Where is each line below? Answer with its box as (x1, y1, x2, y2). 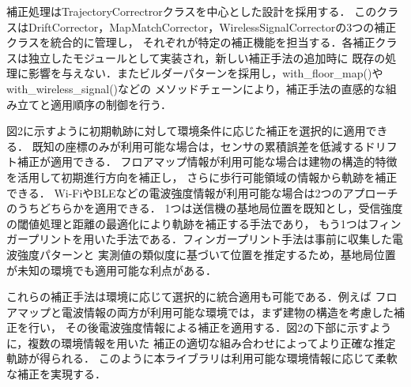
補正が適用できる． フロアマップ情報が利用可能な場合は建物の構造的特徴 (17, 153, 398, 170)
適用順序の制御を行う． (50, 96, 172, 112)
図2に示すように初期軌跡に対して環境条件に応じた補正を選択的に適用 (6, 122, 366, 139)
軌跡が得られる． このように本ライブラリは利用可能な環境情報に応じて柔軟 (6, 350, 398, 366)
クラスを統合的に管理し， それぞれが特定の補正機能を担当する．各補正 (6, 34, 375, 51)
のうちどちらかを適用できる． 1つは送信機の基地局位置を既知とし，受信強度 (6, 200, 403, 216)
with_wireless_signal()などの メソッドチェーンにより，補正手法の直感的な (6, 80, 386, 96)
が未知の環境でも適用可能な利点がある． (6, 261, 217, 278)
